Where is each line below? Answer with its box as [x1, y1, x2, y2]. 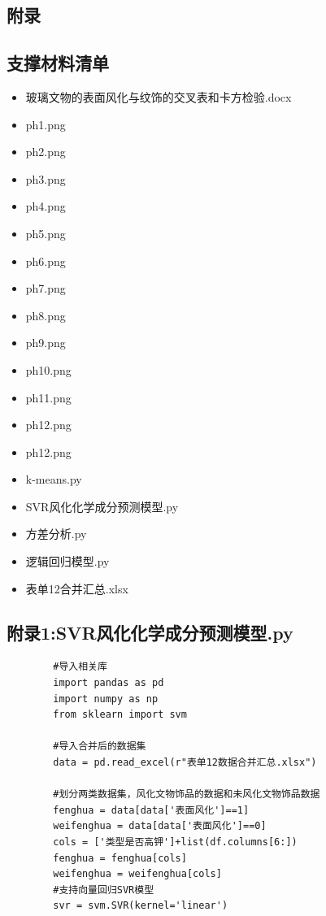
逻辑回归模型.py [25, 553, 110, 570]
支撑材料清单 [7, 50, 109, 76]
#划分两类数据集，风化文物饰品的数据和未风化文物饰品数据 [53, 788, 320, 801]
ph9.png [25, 334, 66, 351]
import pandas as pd [53, 677, 164, 689]
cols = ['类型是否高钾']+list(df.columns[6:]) [53, 836, 298, 848]
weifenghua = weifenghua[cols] [53, 868, 222, 880]
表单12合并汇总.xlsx [25, 580, 128, 597]
